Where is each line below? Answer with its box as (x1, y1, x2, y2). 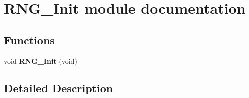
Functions (4, 32, 55, 47)
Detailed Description (4, 80, 113, 95)
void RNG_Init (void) (4, 55, 77, 66)
